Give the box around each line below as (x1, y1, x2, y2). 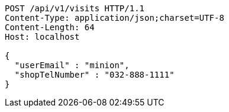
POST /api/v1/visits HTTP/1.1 (5, 4, 145, 13)
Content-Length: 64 (5, 23, 95, 32)
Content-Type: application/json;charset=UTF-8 (5, 13, 224, 23)
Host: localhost (5, 32, 80, 41)
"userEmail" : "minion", (14, 60, 130, 70)
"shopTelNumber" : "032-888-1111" (14, 70, 175, 79)
